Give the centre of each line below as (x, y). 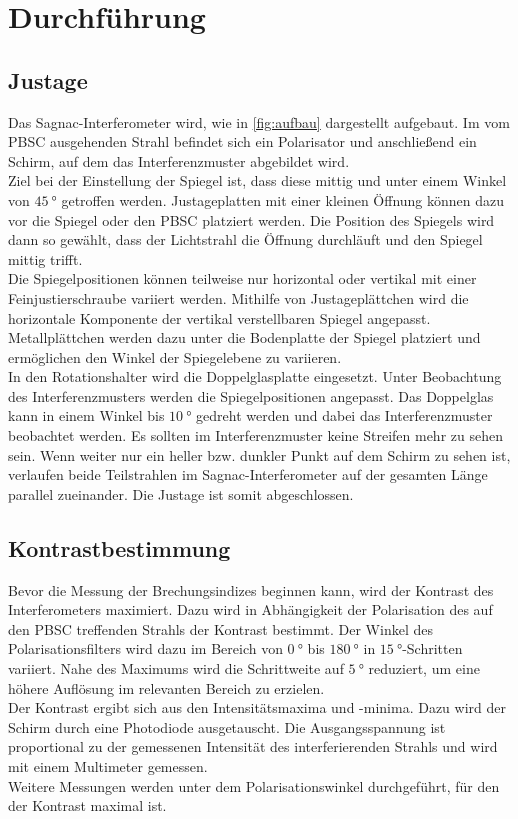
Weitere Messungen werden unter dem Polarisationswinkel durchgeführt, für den (254, 785)
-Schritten (432, 648)
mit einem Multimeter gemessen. (108, 766)
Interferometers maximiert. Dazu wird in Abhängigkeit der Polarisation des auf (250, 609)
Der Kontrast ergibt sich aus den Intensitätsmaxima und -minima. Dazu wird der (257, 707)
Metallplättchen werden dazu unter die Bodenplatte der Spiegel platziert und (244, 337)
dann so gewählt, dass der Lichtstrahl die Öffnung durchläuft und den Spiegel (245, 239)
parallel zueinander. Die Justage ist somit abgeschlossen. (181, 493)
